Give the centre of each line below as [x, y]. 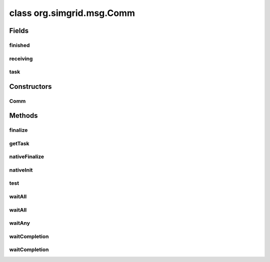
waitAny [19, 223]
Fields [19, 31]
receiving [21, 58]
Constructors [30, 87]
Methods [23, 116]
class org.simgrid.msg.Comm [72, 13]
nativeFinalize [27, 157]
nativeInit [21, 170]
